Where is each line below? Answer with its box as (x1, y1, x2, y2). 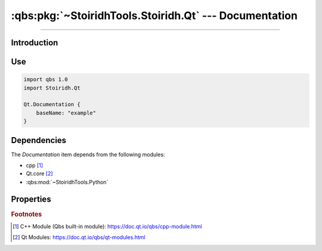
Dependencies (11, 135, 67, 145)
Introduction (11, 38, 58, 48)
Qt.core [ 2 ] (26, 170, 53, 177)
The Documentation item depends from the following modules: (11, 151, 165, 158)
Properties (11, 194, 51, 204)
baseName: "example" (36, 109, 97, 116)
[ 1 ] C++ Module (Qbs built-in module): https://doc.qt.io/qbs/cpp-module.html (13, 222, 202, 230)
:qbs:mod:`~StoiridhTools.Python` (26, 178, 109, 185)
